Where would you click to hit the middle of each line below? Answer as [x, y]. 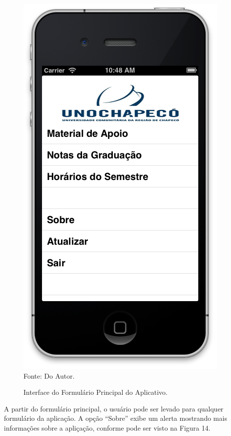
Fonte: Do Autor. [49, 375]
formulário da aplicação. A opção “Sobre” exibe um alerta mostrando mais [115, 418]
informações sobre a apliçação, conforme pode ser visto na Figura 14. [107, 427]
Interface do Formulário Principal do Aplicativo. [95, 392]
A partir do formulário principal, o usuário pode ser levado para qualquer [114, 408]
